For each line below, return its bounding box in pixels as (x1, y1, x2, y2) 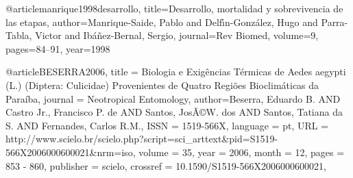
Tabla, (5, 28, 32, 42)
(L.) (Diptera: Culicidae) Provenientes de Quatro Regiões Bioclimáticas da (5, 77, 319, 92)
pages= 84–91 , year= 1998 (5, 41, 110, 55)
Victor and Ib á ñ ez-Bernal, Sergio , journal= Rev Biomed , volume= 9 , (35, 28, 319, 42)
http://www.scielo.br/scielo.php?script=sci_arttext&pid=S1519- (5, 131, 278, 146)
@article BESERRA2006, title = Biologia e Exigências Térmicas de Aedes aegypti (5, 64, 346, 79)
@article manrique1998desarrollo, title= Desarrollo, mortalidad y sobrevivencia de (5, 1, 343, 15)
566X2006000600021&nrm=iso (5, 144, 133, 159)
